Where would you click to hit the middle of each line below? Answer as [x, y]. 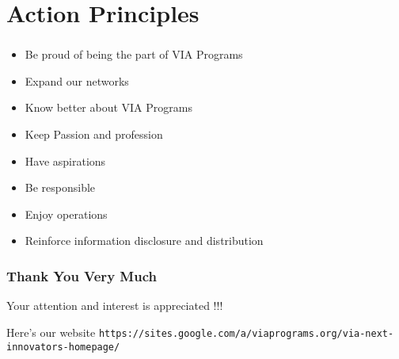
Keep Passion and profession [94, 134]
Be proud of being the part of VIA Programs [134, 54]
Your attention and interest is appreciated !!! [115, 306]
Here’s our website [51, 332]
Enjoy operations [66, 214]
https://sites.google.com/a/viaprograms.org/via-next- [246, 333]
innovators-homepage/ [63, 347]
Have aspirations [65, 160]
